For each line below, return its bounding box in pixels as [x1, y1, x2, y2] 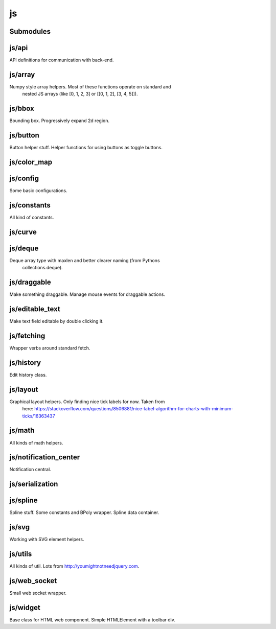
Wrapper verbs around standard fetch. [9, 345, 90, 351]
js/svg [9, 523, 30, 531]
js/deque [9, 244, 39, 252]
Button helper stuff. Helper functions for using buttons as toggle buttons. [9, 145, 163, 151]
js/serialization [9, 480, 58, 488]
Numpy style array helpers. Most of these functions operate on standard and [9, 83, 171, 89]
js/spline [9, 496, 38, 505]
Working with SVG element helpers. [9, 537, 84, 543]
